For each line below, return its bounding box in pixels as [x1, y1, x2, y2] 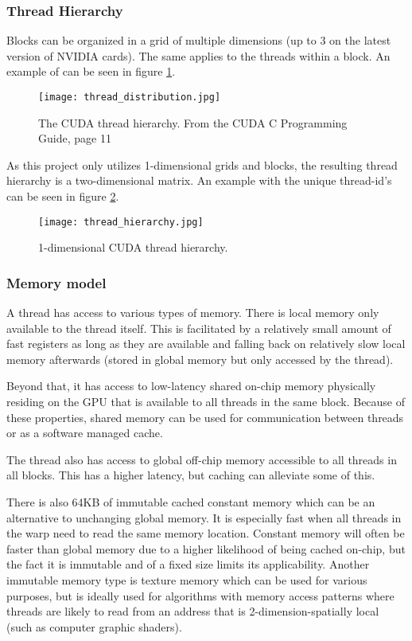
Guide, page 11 [38, 130, 111, 147]
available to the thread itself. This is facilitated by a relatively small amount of [6, 319, 391, 336]
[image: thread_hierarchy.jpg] [38, 216, 204, 228]
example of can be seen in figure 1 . [6, 63, 176, 80]
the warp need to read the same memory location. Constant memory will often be [6, 525, 405, 541]
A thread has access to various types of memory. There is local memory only [6, 304, 379, 321]
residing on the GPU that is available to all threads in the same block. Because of [6, 393, 406, 410]
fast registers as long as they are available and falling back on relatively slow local [6, 335, 406, 352]
